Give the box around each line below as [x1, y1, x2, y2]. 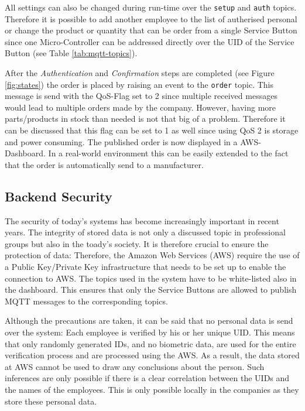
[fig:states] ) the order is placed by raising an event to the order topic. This [5, 78, 274, 90]
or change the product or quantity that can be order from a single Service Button [5, 24, 297, 36]
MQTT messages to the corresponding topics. [5, 294, 168, 307]
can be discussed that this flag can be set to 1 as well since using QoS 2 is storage [5, 124, 299, 136]
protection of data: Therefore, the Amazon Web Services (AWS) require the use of [5, 249, 300, 261]
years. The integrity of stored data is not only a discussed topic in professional [5, 226, 286, 238]
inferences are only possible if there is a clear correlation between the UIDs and [5, 372, 290, 384]
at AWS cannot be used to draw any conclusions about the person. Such [5, 360, 265, 372]
